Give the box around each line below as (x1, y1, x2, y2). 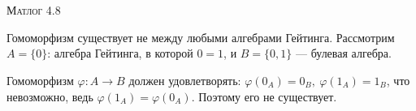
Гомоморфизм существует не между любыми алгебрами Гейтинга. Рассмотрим (6, 28, 395, 45)
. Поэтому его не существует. (191, 88, 337, 105)
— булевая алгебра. (295, 45, 392, 62)
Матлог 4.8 (6, 2, 61, 19)
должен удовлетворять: (128, 71, 241, 88)
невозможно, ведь (6, 88, 93, 105)
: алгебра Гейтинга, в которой (47, 45, 193, 62)
